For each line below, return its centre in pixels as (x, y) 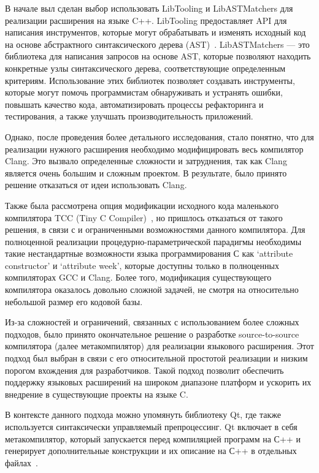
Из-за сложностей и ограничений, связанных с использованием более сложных (152, 322)
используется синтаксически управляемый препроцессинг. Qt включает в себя (151, 426)
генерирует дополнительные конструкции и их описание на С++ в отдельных (151, 451)
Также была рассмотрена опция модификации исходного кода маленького (142, 205)
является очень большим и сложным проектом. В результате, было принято (146, 172)
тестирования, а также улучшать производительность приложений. (129, 116)
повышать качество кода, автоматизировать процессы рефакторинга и (134, 104)
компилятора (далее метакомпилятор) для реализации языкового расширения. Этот (159, 346)
